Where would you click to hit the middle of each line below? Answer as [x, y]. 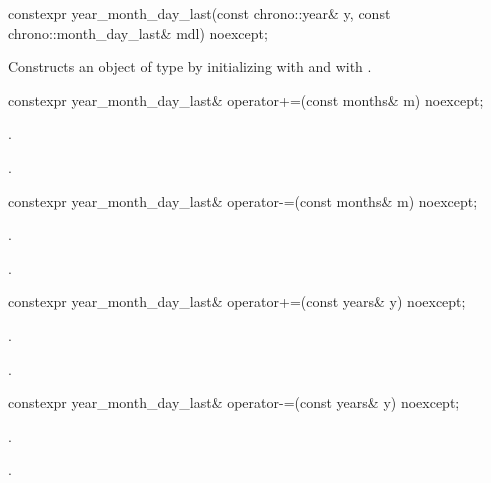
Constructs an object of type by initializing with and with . [190, 66]
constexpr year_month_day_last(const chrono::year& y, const [199, 13]
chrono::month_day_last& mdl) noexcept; [138, 32]
